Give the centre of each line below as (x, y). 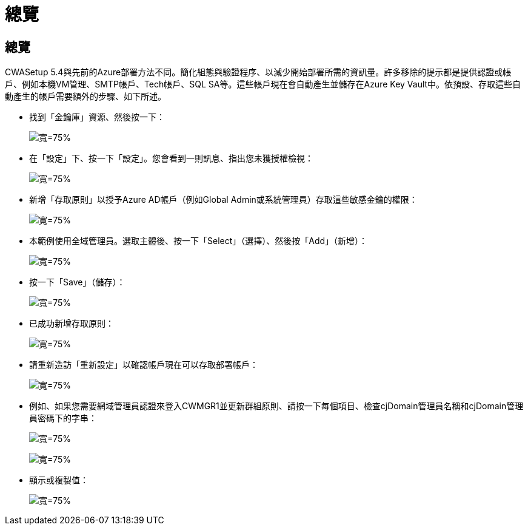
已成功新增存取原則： (72, 324)
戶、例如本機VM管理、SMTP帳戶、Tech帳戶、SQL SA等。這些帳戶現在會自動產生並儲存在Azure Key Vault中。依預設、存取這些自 (263, 84)
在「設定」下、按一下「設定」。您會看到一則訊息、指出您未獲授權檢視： (171, 158)
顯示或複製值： (59, 480)
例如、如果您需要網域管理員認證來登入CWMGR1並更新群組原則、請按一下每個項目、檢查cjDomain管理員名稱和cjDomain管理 (276, 406)
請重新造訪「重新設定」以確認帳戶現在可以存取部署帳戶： (144, 365)
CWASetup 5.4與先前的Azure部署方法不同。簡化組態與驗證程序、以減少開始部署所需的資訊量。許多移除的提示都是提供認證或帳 (258, 72)
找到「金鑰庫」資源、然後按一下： (97, 117)
